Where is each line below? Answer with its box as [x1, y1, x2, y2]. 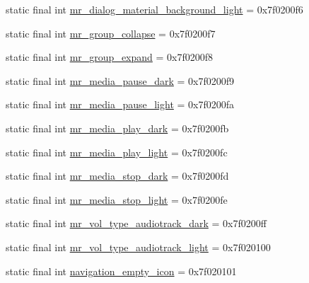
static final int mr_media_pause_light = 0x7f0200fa [6, 97, 235, 112]
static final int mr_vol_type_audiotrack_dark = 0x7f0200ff [6, 216, 267, 231]
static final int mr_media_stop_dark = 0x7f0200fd [6, 168, 229, 183]
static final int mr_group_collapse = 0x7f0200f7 [6, 25, 216, 40]
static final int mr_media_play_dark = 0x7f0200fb [6, 120, 229, 135]
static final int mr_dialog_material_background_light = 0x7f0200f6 [6, 2, 303, 16]
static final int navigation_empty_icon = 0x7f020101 [6, 263, 237, 278]
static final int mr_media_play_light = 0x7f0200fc [6, 144, 228, 159]
